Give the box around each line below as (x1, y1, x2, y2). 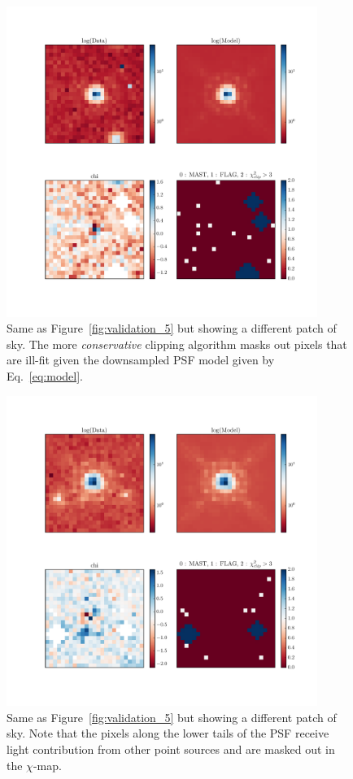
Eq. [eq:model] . (7, 367, 83, 384)
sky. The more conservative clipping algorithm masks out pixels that (7, 335, 347, 352)
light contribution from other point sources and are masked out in (7, 740, 335, 757)
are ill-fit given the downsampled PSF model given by (7, 351, 275, 368)
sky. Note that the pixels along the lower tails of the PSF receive (7, 725, 329, 742)
